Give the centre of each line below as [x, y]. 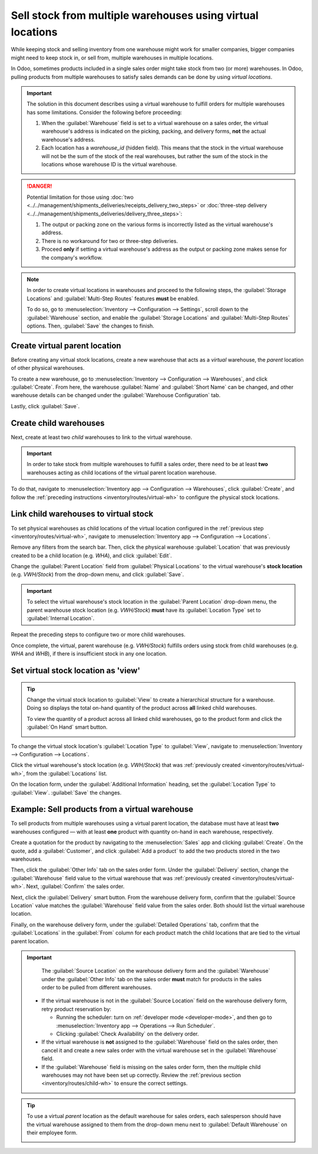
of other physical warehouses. [48, 368]
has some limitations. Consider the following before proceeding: [105, 112]
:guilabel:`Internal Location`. [61, 618]
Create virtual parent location [66, 345]
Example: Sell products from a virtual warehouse [102, 809]
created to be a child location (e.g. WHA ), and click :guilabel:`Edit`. [91, 555]
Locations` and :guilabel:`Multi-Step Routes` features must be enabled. [113, 299]
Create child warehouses [58, 423]
